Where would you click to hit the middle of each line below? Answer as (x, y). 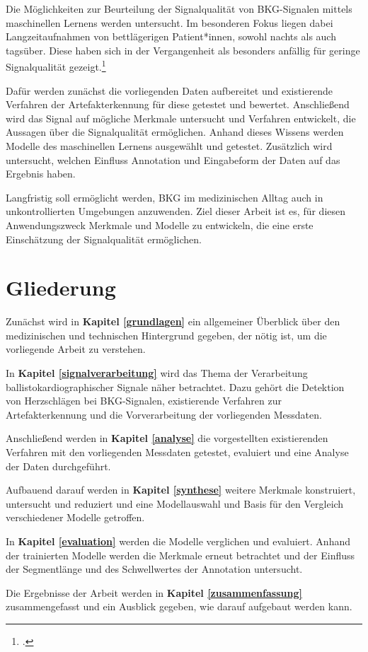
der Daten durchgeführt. (58, 466)
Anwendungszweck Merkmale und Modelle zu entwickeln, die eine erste (160, 225)
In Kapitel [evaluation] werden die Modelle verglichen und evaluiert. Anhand (178, 541)
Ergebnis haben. (41, 174)
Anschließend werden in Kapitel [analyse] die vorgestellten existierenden (167, 438)
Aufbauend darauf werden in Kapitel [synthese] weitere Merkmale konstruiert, (181, 490)
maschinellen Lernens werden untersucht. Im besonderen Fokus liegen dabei (169, 22)
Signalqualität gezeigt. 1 (56, 66)
